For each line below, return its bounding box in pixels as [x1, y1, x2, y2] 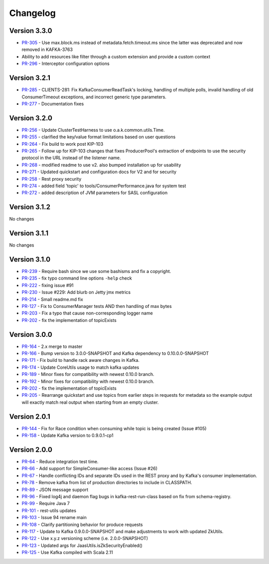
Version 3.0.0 [9, 330, 52, 339]
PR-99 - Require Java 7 [21, 501, 70, 507]
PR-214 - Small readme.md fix [21, 296, 83, 302]
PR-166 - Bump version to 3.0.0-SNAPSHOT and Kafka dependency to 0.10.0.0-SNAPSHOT [21, 350, 209, 356]
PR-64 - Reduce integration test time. [21, 459, 99, 465]
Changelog [9, 7, 56, 18]
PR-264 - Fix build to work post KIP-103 [21, 141, 104, 147]
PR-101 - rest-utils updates [21, 507, 77, 514]
